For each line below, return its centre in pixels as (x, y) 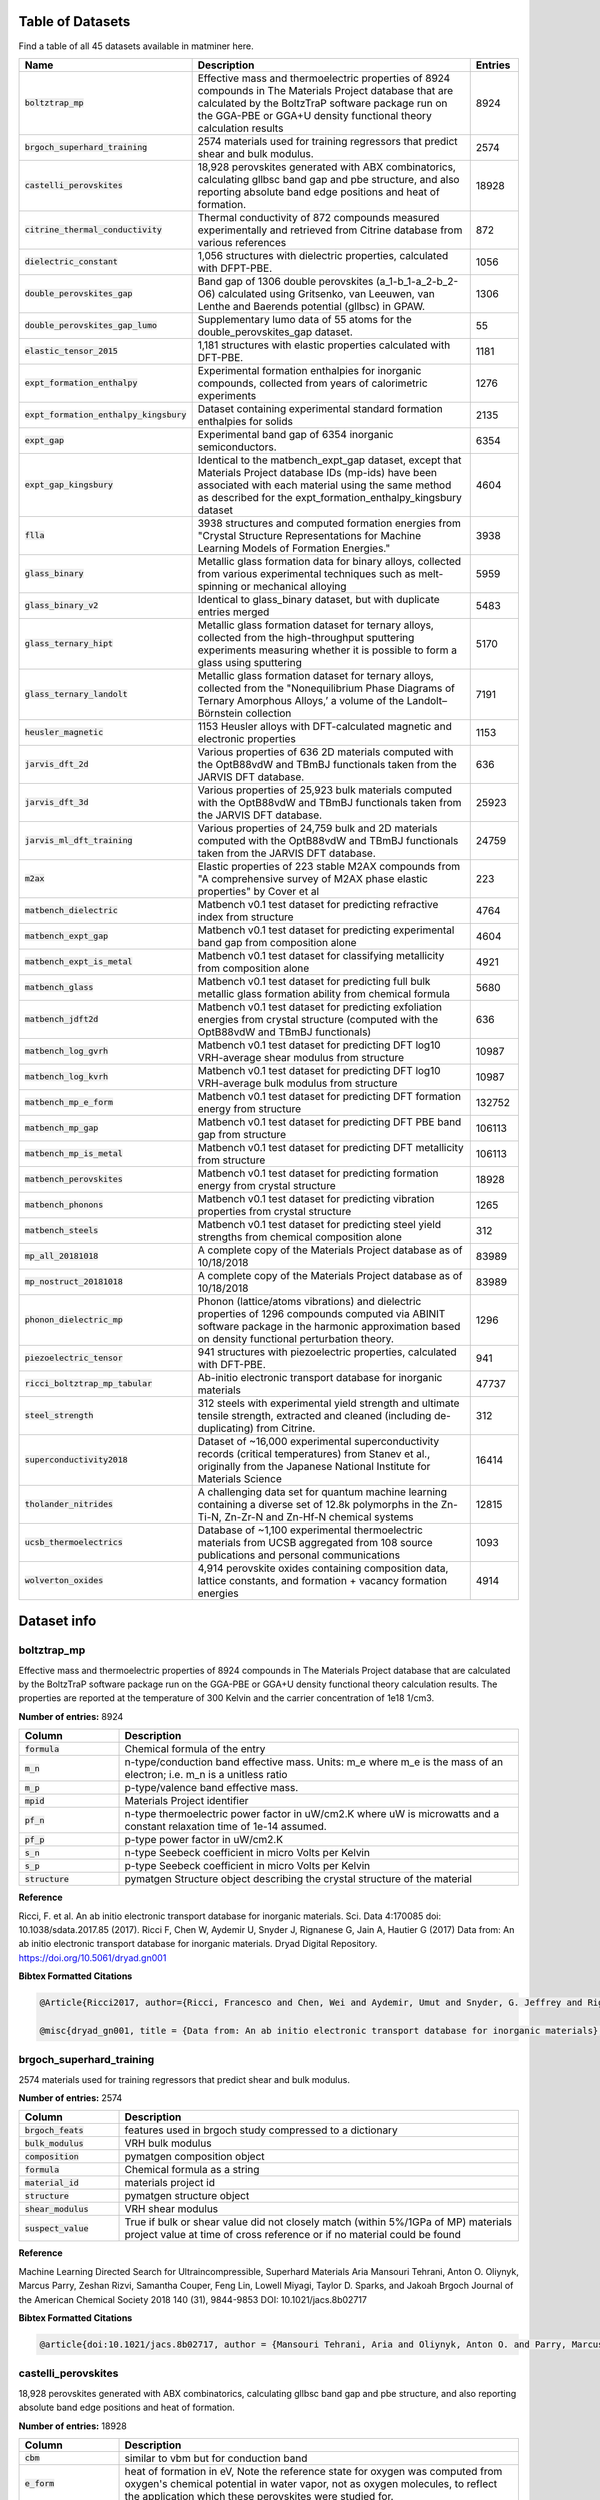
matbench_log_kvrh (66, 1076)
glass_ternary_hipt (69, 643)
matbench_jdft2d (61, 1019)
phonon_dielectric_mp (74, 1320)
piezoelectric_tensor (74, 1358)
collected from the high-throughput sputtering (306, 637)
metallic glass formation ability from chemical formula (323, 993)
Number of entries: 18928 (72, 2426)
